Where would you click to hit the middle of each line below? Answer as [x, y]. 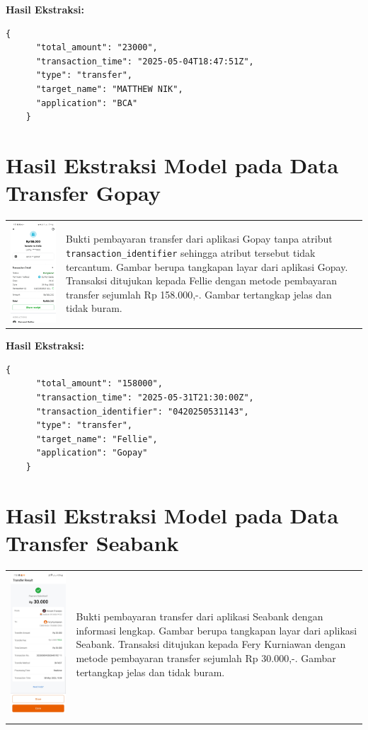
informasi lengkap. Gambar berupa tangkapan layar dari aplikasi [217, 630]
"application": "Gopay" [92, 453]
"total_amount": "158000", [99, 384]
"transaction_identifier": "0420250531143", [142, 411]
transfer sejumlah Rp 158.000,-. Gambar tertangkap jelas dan [199, 294]
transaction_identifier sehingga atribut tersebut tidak [190, 253]
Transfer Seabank [92, 542]
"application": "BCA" [87, 103]
